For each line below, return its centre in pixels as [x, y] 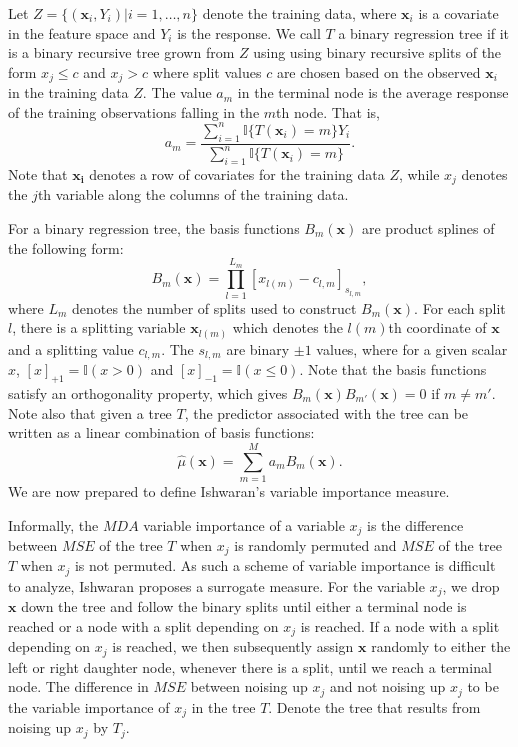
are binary [258, 348]
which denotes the [287, 327]
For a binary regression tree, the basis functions [154, 227]
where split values [207, 71]
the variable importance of [89, 706]
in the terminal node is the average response [373, 92]
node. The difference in [78, 686]
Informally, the [53, 524]
